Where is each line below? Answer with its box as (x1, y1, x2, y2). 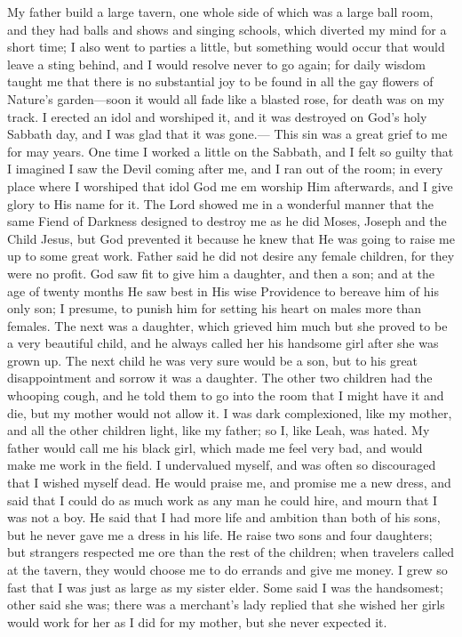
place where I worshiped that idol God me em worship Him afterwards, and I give (7, 176, 453, 195)
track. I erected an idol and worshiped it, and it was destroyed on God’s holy (7, 107, 427, 125)
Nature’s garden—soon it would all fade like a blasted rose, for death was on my (7, 89, 445, 108)
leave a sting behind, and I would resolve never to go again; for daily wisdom (7, 54, 426, 73)
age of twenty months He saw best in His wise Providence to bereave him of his (7, 281, 439, 300)
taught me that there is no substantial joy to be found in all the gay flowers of (7, 72, 434, 91)
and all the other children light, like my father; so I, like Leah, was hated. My (7, 421, 430, 439)
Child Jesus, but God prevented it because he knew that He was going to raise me (7, 229, 455, 247)
